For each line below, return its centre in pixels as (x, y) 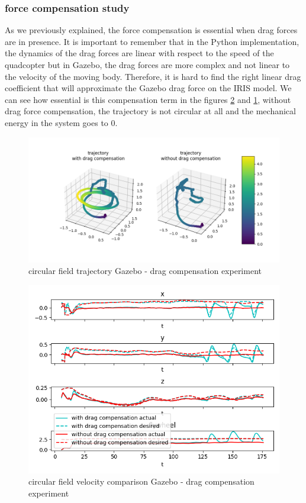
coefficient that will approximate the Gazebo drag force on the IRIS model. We (148, 88)
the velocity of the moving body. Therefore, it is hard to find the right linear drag (153, 76)
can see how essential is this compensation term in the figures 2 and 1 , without (148, 99)
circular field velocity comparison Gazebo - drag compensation (141, 481)
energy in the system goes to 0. (61, 122)
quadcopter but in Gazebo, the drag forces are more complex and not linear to (147, 65)
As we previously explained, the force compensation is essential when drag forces (151, 30)
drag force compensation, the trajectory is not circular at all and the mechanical (150, 111)
